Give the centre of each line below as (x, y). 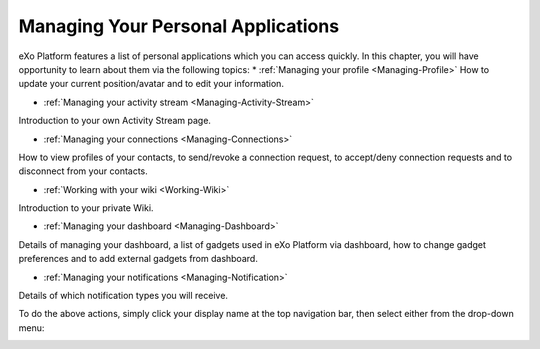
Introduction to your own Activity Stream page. (115, 121)
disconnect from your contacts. (83, 171)
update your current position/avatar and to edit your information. (151, 84)
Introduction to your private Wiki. (86, 208)
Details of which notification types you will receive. (123, 296)
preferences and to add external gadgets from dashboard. (138, 259)
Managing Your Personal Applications (179, 26)
